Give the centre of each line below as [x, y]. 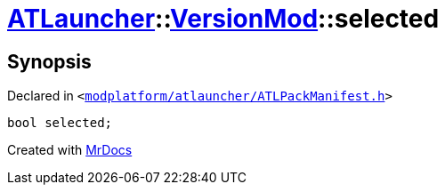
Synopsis [49, 61]
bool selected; [60, 123]
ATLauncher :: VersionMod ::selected [223, 19]
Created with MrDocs [70, 150]
